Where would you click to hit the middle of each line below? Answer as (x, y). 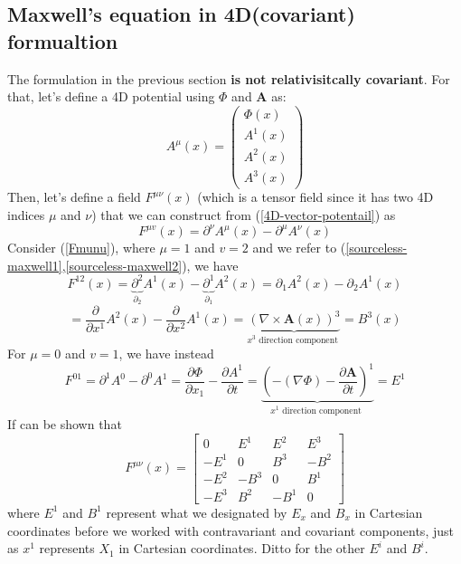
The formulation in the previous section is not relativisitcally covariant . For (229, 78)
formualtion (63, 40)
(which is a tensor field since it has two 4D (315, 197)
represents (67, 548)
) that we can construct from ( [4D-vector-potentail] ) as (244, 215)
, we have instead (166, 354)
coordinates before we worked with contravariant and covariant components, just (230, 530)
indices (26, 215)
